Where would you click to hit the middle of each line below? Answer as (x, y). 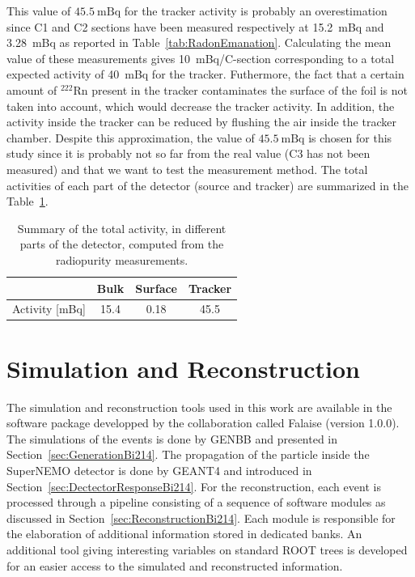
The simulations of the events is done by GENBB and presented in (172, 438)
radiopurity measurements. (122, 259)
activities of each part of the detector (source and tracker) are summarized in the (208, 185)
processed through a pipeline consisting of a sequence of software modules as (196, 502)
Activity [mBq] (49, 309)
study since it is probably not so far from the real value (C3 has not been (188, 153)
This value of (39, 11)
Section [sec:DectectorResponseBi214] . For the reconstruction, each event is (194, 486)
